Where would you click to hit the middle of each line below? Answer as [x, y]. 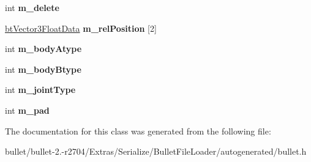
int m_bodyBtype [43, 69]
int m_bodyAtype [43, 49]
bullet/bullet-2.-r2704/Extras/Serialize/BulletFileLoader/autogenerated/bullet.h [156, 151]
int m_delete [32, 7]
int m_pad [27, 110]
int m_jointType [40, 90]
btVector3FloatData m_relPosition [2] [81, 28]
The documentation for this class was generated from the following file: [138, 131]
